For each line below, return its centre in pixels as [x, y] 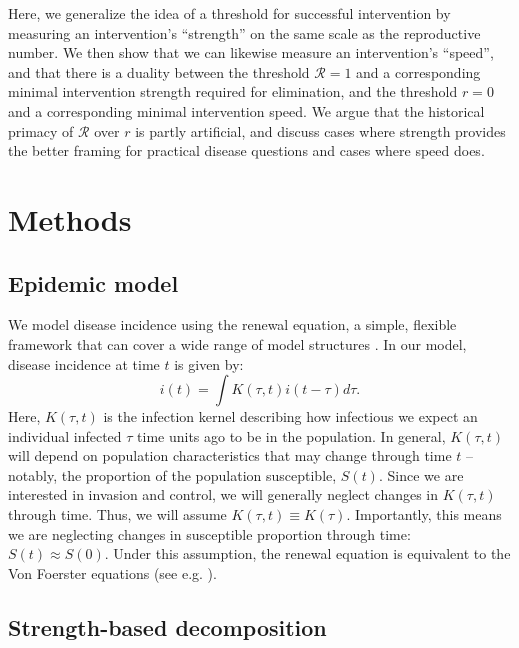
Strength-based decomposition [167, 626]
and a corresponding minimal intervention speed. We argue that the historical [246, 110]
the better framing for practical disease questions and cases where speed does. [246, 150]
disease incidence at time [84, 363]
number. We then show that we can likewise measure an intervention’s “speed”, [251, 52]
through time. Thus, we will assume [117, 514]
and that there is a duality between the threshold [159, 71]
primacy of [41, 130]
